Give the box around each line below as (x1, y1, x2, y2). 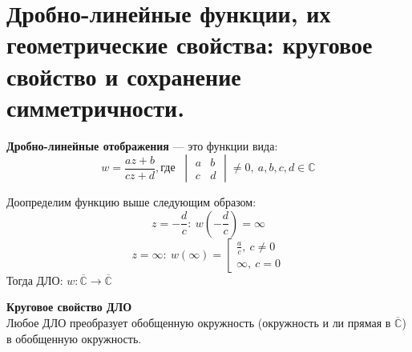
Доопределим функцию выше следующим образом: (6, 194, 256, 210)
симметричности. (6, 90, 185, 123)
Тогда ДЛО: (6, 271, 63, 288)
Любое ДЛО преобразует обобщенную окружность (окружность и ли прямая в (6, 314, 391, 331)
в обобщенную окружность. (6, 330, 142, 346)
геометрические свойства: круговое (6, 28, 373, 61)
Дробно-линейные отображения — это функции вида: (6, 137, 278, 154)
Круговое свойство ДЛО (6, 298, 132, 315)
